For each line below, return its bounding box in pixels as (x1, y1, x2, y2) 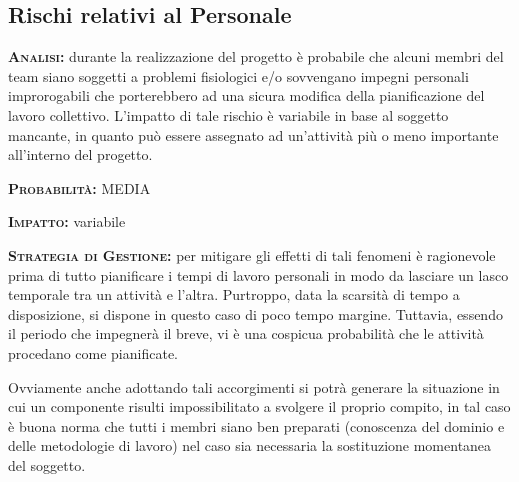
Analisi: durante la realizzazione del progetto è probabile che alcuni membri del (8, 46, 504, 67)
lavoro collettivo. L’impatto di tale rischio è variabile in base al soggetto (8, 104, 449, 125)
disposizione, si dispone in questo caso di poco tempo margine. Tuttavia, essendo (8, 303, 503, 324)
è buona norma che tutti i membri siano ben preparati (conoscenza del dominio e (8, 415, 505, 436)
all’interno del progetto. (8, 144, 153, 165)
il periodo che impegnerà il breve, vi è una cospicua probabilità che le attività (8, 323, 484, 344)
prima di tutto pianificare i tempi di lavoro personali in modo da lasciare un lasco (8, 264, 509, 285)
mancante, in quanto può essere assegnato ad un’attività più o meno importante (8, 124, 499, 145)
